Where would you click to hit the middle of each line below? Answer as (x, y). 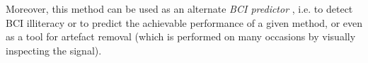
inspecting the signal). (54, 50)
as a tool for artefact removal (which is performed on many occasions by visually (181, 36)
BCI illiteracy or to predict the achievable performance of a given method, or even (184, 22)
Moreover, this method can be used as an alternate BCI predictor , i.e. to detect (179, 8)
